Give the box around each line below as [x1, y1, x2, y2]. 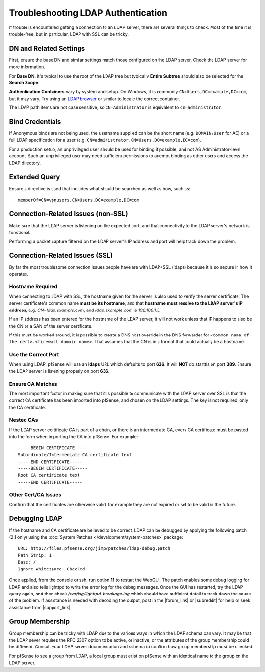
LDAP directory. [9, 160, 41, 166]
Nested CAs [9, 416, 38, 423]
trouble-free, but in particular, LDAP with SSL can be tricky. [9, 31, 129, 37]
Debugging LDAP [9, 514, 62, 522]
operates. [9, 271, 29, 277]
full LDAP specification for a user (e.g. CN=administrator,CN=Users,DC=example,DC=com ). [9, 137, 201, 143]
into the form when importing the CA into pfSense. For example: [9, 434, 138, 439]
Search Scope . [9, 80, 40, 86]
